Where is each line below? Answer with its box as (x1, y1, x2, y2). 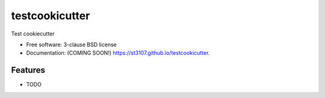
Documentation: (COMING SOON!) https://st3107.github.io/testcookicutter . (26, 49, 210, 57)
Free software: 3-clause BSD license (26, 41, 117, 48)
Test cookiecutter (11, 30, 55, 37)
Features (11, 65, 45, 75)
